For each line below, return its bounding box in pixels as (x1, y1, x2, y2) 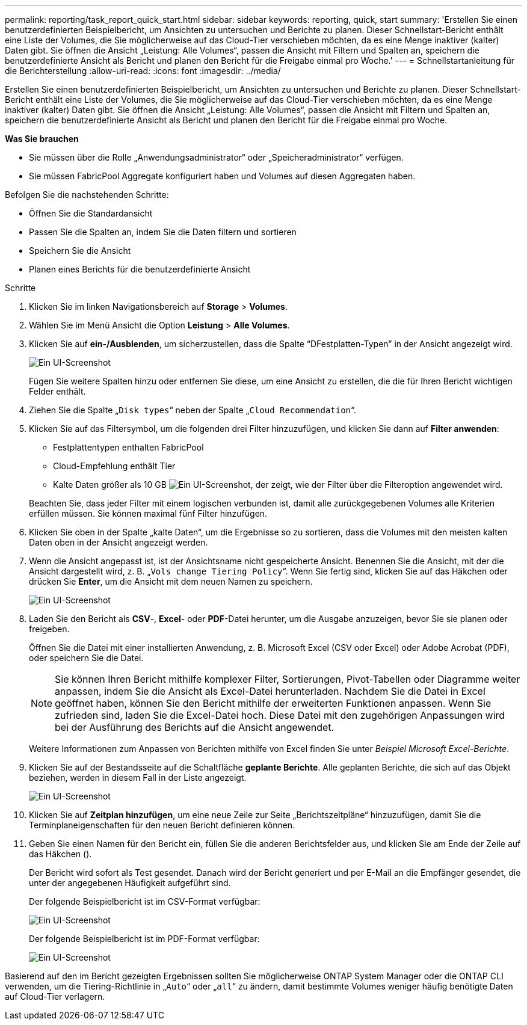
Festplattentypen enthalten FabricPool (53, 442, 204, 452)
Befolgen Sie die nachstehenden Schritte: (5, 189, 169, 200)
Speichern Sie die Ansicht (29, 245, 131, 256)
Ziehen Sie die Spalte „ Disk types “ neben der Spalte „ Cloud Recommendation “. (29, 405, 357, 415)
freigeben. (29, 624, 70, 634)
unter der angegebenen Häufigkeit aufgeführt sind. (29, 878, 231, 888)
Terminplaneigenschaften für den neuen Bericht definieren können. (29, 820, 295, 830)
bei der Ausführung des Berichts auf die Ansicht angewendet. (55, 721, 334, 733)
